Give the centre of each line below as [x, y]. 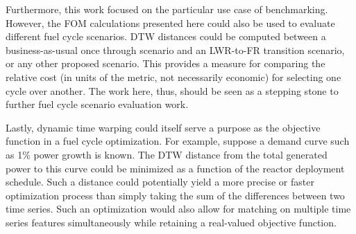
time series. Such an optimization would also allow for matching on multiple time [178, 209]
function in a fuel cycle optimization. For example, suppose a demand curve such [178, 141]
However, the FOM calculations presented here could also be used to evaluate [170, 22]
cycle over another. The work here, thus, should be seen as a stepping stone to [172, 90]
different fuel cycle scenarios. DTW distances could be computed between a [166, 36]
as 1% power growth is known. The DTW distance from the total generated [167, 154]
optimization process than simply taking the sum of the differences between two [175, 195]
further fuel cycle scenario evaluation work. [97, 104]
